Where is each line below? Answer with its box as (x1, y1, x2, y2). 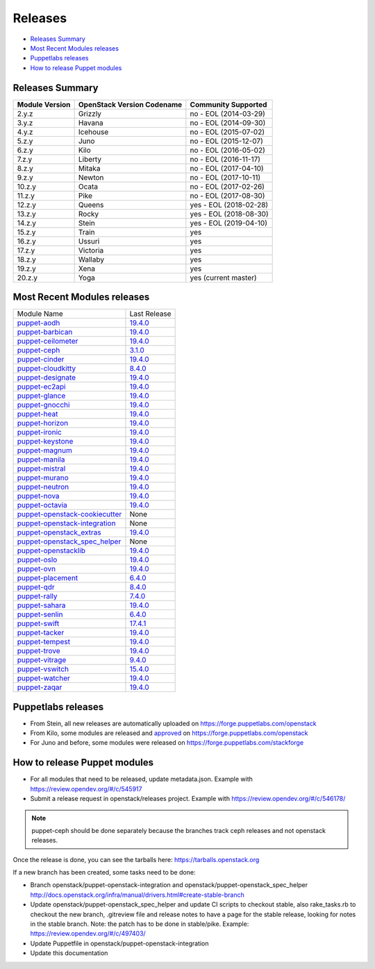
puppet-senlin (17, 609, 63, 619)
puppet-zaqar (17, 682, 62, 692)
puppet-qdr (17, 582, 55, 592)
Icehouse (78, 127, 109, 137)
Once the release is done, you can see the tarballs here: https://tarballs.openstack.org (12, 855, 260, 863)
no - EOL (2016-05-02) (190, 145, 265, 155)
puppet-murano (17, 473, 69, 482)
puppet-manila (17, 455, 65, 464)
